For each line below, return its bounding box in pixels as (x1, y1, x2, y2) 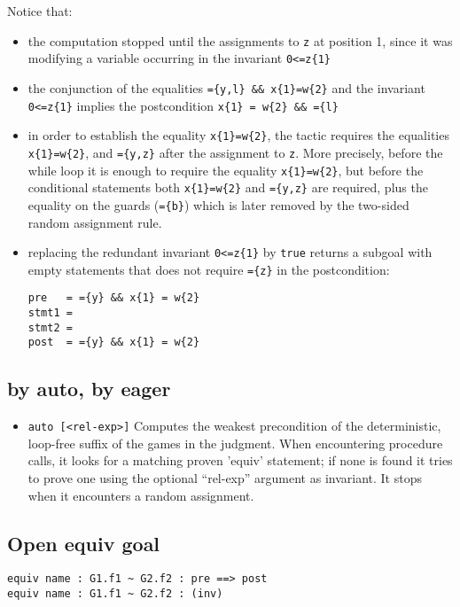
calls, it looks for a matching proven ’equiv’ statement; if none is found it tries (27, 451, 453, 470)
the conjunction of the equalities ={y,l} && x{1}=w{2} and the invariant (27, 78, 425, 97)
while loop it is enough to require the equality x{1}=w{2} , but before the (27, 160, 424, 179)
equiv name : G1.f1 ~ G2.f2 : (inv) (7, 588, 223, 601)
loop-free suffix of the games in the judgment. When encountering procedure (27, 433, 443, 452)
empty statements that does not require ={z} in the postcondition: (27, 260, 390, 278)
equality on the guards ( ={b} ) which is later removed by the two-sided (27, 195, 409, 214)
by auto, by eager (7, 375, 171, 402)
